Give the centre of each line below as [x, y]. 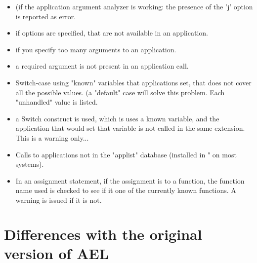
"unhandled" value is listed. [57, 102]
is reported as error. [46, 16]
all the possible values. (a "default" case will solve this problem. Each [120, 92]
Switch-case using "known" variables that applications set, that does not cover [133, 82]
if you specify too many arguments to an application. [96, 49]
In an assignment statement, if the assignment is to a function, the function [130, 180]
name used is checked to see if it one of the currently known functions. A [126, 190]
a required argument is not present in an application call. [102, 66]
